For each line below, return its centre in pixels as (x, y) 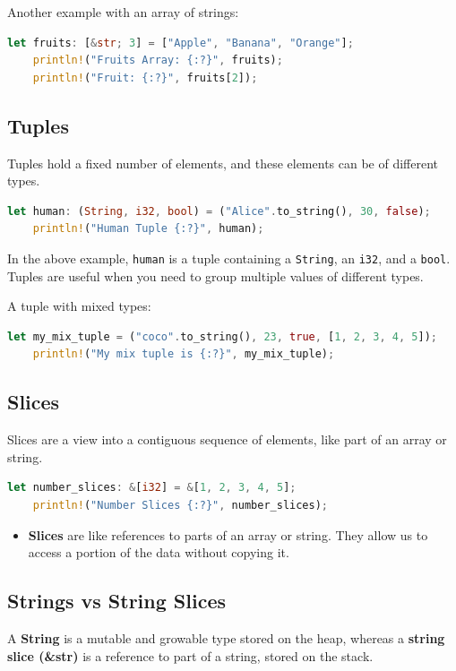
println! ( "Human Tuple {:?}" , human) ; (148, 229)
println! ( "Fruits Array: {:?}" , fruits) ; (158, 60)
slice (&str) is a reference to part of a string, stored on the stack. (190, 655)
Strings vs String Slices (116, 601)
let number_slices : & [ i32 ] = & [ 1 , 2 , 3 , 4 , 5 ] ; (152, 488)
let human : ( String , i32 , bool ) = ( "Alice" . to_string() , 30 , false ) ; (219, 211)
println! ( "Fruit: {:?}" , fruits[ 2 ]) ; (145, 77)
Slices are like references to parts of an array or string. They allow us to (228, 534)
